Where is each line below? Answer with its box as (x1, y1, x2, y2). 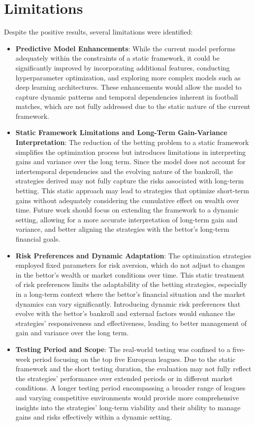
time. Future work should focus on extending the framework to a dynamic (15, 205, 239, 215)
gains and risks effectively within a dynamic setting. (15, 412, 172, 422)
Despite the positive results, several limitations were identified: (4, 27, 193, 37)
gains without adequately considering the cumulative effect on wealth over (15, 195, 239, 205)
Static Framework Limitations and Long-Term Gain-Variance (15, 127, 227, 138)
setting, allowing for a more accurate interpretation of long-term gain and (15, 214, 238, 224)
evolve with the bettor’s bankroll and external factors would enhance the (15, 308, 235, 319)
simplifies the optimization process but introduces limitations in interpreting (15, 146, 246, 157)
